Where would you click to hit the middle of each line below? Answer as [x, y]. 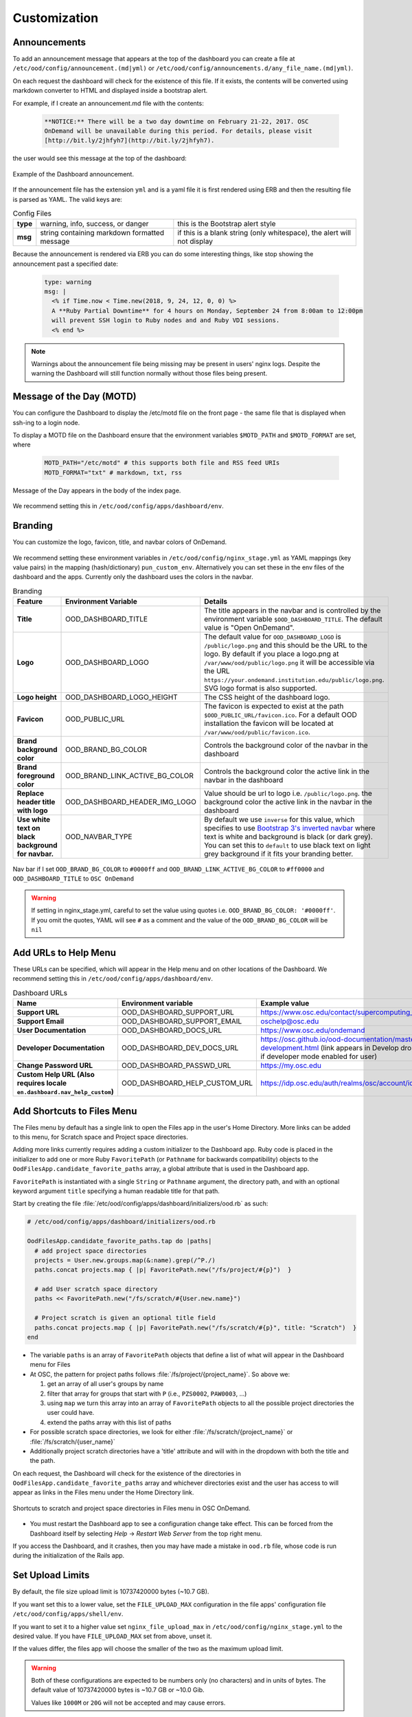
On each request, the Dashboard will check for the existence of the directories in [127, 1473]
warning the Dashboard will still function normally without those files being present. [149, 374]
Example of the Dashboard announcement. [73, 174]
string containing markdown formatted [102, 233]
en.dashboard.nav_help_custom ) [65, 1092]
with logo [32, 810]
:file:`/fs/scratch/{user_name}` [73, 1442]
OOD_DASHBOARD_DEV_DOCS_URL [180, 1048]
